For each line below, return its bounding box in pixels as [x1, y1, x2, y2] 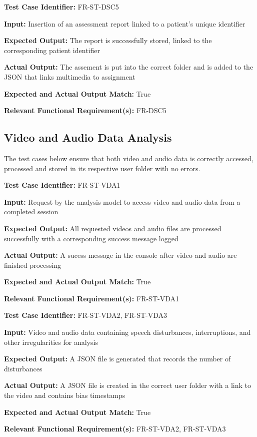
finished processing [4, 259, 61, 270]
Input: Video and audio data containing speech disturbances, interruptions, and [4, 327, 251, 337]
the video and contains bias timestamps [4, 390, 125, 400]
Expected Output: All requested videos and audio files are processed [4, 223, 221, 233]
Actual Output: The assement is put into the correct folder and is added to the [4, 62, 253, 72]
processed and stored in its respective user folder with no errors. [4, 163, 200, 173]
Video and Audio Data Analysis [4, 130, 172, 145]
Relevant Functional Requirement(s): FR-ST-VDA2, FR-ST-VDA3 [4, 423, 226, 434]
